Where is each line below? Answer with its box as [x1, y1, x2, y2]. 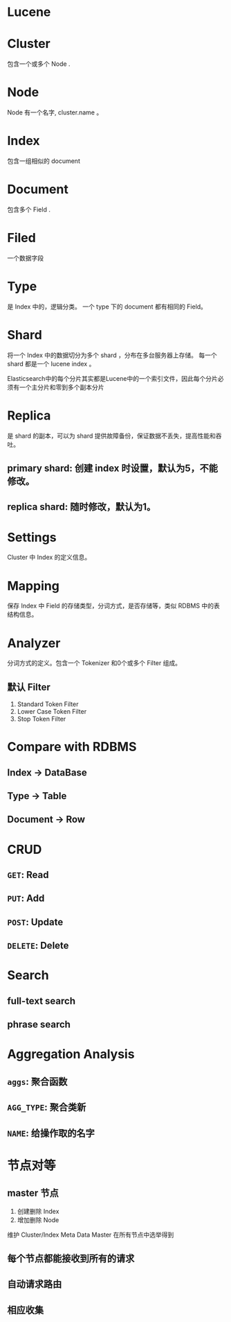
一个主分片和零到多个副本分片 [19, 383, 104, 391]
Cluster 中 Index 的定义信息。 [7, 553, 91, 562]
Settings [7, 529, 57, 545]
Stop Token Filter [17, 715, 66, 723]
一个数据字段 [7, 254, 44, 262]
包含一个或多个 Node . [7, 60, 71, 68]
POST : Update [7, 916, 64, 928]
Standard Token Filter [17, 700, 79, 708]
